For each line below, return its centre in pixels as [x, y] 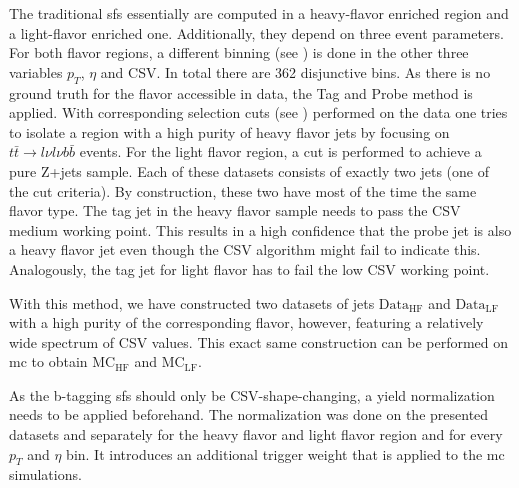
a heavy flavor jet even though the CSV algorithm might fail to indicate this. [245, 249]
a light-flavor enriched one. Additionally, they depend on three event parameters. [256, 32]
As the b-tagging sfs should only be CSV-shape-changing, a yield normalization [252, 394]
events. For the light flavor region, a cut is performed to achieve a [280, 151]
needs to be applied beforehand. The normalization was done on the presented [249, 414]
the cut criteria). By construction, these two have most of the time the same [243, 190]
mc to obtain [48, 361]
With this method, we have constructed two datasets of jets [192, 302]
